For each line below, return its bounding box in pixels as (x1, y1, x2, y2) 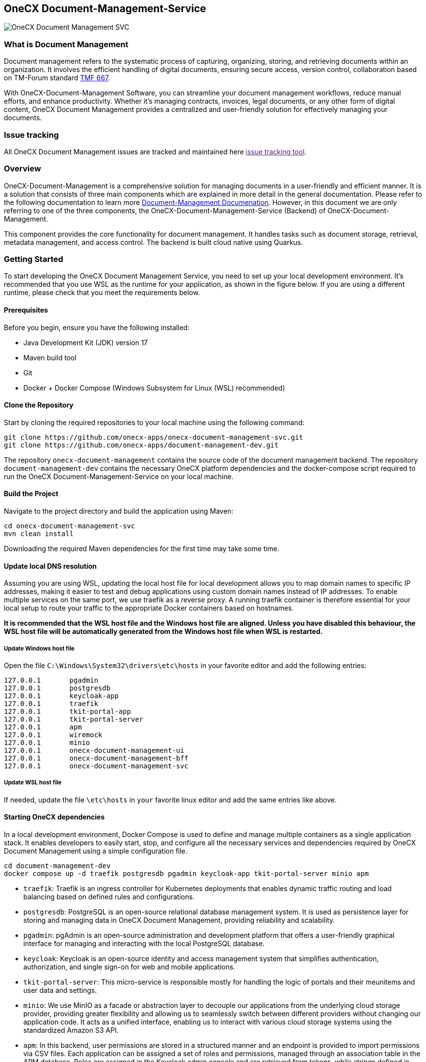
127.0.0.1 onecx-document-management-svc (4, 762, 189, 770)
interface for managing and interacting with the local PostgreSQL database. (23, 939, 265, 948)
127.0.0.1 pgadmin (4, 676, 98, 685)
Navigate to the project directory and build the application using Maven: (4, 507, 233, 516)
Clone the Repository (4, 401, 73, 410)
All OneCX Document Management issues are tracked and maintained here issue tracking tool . (4, 147, 307, 156)
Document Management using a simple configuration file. (4, 847, 188, 856)
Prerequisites (4, 306, 48, 315)
